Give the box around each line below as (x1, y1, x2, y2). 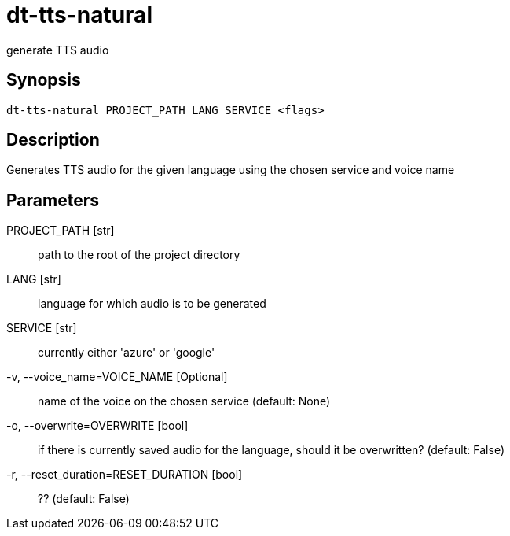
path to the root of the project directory (38, 248, 240, 262)
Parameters (6, 190, 99, 210)
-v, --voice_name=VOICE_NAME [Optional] (6, 370, 228, 384)
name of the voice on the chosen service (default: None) (38, 394, 331, 408)
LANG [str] (6, 272, 61, 286)
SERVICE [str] (6, 321, 77, 335)
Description (6, 130, 100, 150)
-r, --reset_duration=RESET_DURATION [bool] (6, 468, 243, 482)
